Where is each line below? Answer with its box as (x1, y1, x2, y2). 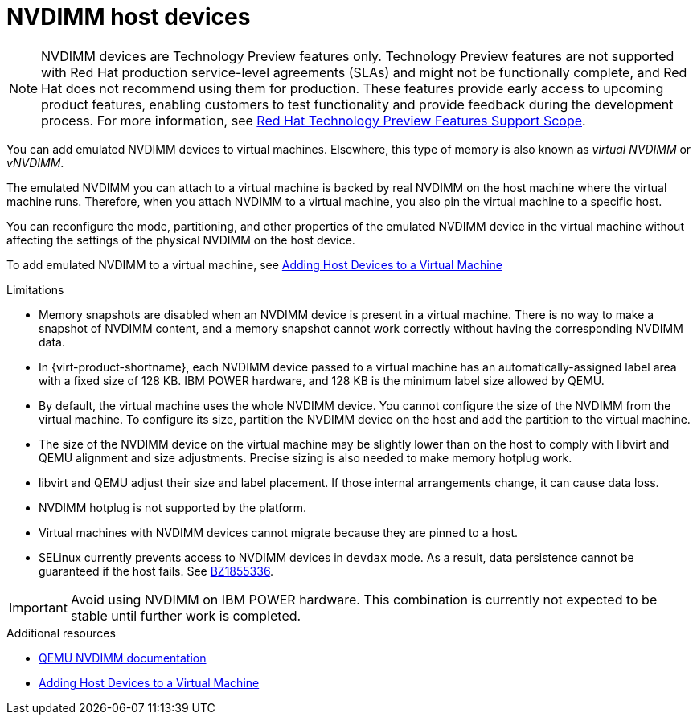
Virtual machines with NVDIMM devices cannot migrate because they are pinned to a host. (39, 525, 519, 539)
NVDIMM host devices (6, 3, 251, 31)
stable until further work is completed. (70, 607, 301, 624)
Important (9, 599, 68, 616)
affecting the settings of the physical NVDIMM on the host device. (6, 232, 355, 247)
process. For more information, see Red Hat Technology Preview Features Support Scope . (41, 112, 586, 129)
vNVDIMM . (6, 155, 64, 170)
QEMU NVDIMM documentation (39, 650, 207, 665)
